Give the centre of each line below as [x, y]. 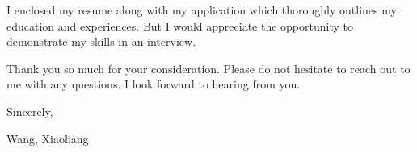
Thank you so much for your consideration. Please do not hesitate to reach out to [208, 68]
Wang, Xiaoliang [48, 138]
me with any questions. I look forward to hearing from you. [154, 84]
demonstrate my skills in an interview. [101, 41]
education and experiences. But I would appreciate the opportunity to [180, 25]
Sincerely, [30, 111]
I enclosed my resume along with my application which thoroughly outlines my [202, 10]
